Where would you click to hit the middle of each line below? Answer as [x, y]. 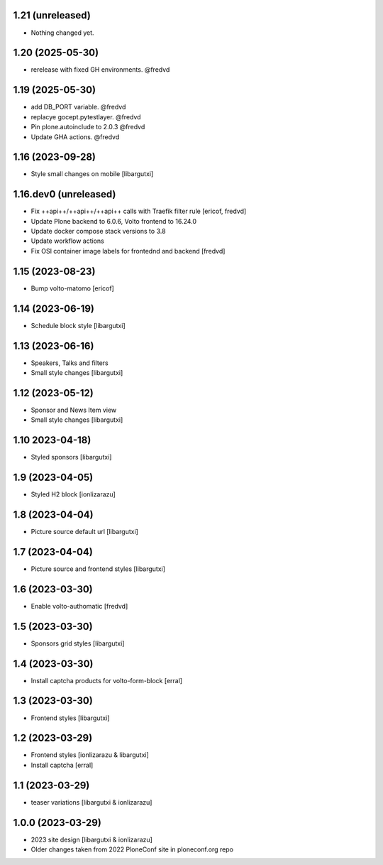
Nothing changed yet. [63, 33]
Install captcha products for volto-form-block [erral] [107, 680]
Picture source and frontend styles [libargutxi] [98, 569]
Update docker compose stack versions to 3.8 [98, 232]
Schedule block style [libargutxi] [78, 325]
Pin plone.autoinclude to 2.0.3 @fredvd [88, 127]
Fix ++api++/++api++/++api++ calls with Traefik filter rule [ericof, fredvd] [139, 211]
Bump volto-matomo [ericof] [73, 288]
